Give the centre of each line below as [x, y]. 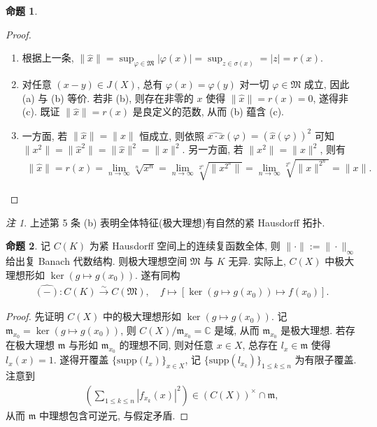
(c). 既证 [41, 111]
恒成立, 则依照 [172, 135]
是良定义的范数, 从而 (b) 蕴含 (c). [208, 111]
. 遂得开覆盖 [81, 360]
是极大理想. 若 [313, 330]
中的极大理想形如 [142, 316]
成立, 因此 [327, 84]
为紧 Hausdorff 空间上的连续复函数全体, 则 [185, 246]
